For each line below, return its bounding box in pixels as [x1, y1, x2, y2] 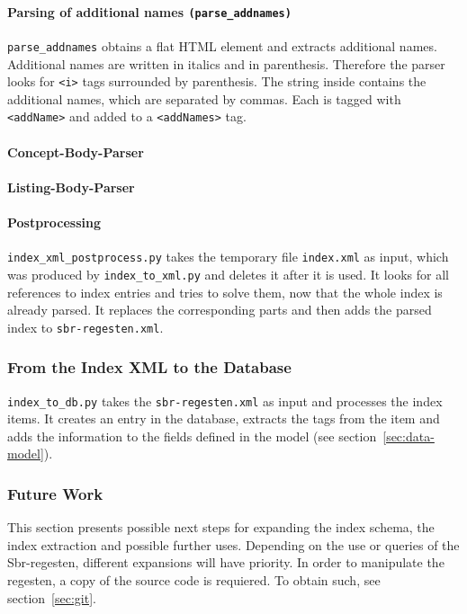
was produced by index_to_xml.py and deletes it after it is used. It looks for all [7, 264, 449, 283]
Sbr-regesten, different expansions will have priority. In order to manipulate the [7, 553, 445, 572]
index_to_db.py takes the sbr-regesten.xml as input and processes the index [7, 391, 443, 410]
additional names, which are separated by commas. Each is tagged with [7, 89, 401, 108]
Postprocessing [7, 212, 102, 231]
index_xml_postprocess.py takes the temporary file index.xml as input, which [7, 247, 449, 266]
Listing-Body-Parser [7, 177, 135, 196]
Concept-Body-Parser [7, 142, 144, 161]
